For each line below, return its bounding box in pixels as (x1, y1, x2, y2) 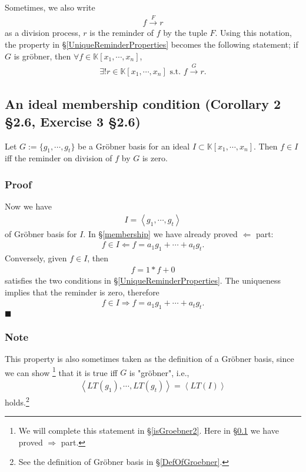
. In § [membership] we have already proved (83, 227, 238, 240)
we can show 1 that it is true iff (5, 364, 118, 378)
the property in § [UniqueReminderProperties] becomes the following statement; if (5, 38, 298, 51)
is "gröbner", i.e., (129, 366, 189, 378)
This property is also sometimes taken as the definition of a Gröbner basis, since (5, 353, 294, 365)
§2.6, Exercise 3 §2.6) (5, 112, 141, 130)
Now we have (5, 200, 52, 212)
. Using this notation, (215, 26, 292, 39)
